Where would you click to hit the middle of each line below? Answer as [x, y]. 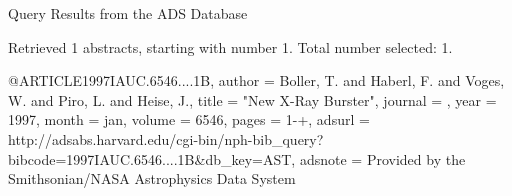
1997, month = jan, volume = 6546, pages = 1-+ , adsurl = [189, 119]
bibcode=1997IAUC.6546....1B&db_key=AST [150, 158]
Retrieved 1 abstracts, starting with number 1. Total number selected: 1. [230, 46]
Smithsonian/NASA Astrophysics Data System [152, 178]
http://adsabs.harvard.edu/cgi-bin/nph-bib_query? [166, 138]
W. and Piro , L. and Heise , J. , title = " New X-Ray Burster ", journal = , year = [252, 99]
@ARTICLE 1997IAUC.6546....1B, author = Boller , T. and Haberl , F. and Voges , [256, 80]
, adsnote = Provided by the [378, 158]
